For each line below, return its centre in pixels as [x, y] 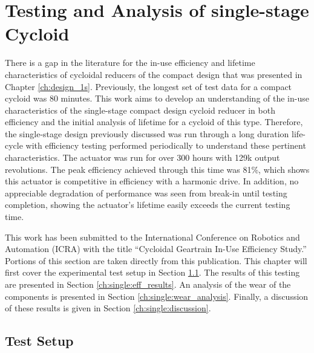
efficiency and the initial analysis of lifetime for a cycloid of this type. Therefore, [154, 122]
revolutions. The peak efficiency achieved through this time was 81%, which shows [157, 169]
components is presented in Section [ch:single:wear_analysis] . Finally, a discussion [157, 296]
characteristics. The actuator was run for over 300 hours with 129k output [142, 157]
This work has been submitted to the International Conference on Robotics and [152, 237]
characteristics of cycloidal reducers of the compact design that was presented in [154, 74]
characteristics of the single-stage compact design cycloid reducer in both [140, 110]
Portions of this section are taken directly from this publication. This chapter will [156, 260]
